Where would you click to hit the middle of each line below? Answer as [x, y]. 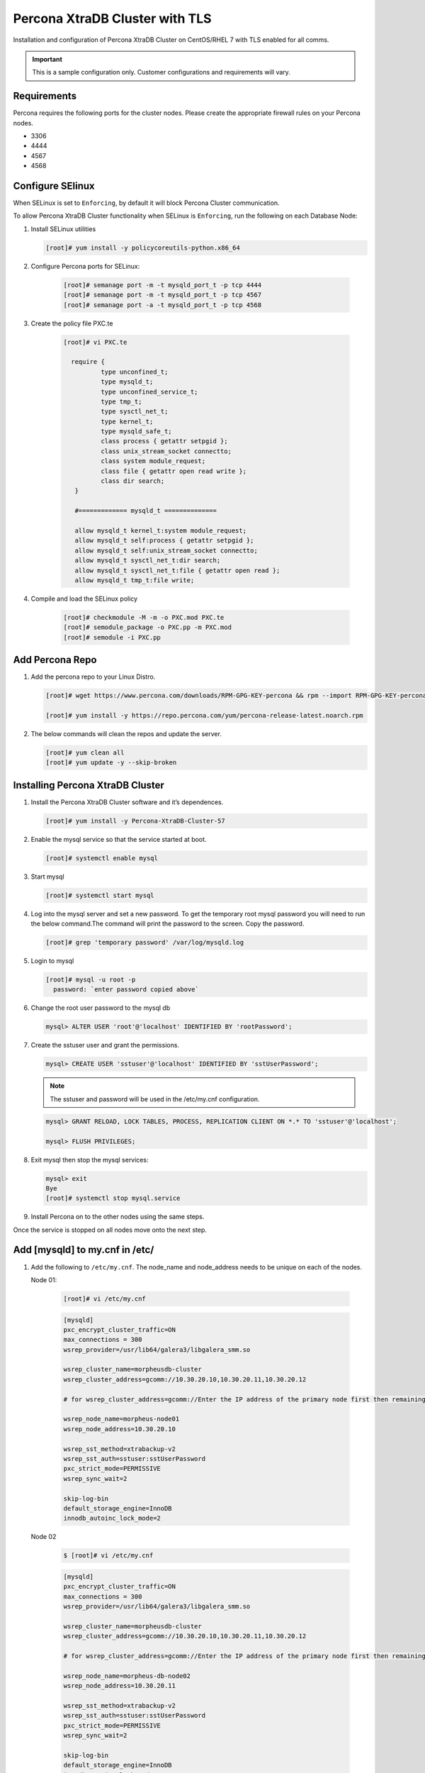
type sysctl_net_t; [134, 412]
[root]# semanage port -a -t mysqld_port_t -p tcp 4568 [163, 305]
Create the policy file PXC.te [72, 323]
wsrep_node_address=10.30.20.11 [120, 1686]
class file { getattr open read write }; [174, 471]
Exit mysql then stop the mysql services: [90, 1160]
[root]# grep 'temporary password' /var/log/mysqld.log [145, 943]
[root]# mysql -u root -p [91, 980]
